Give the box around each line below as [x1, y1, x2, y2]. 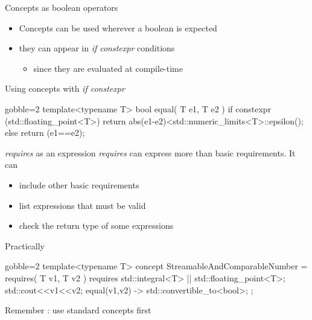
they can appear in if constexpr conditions [19, 42, 175, 54]
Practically [5, 239, 45, 252]
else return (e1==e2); [5, 126, 85, 139]
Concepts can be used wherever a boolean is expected [19, 21, 217, 34]
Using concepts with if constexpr [5, 82, 125, 95]
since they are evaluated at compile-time [33, 62, 183, 74]
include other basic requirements [19, 178, 139, 191]
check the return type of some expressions [19, 219, 174, 232]
